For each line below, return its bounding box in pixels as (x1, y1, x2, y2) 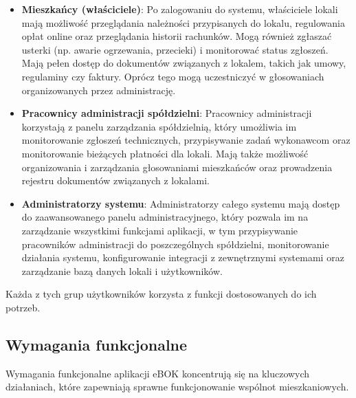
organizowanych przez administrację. (21, 82, 176, 97)
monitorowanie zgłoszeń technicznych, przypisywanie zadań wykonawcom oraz (21, 133, 351, 147)
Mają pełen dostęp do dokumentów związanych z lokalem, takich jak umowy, (21, 56, 346, 70)
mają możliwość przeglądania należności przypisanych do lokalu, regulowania (21, 15, 345, 30)
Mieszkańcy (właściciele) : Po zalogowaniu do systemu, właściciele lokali (21, 2, 338, 16)
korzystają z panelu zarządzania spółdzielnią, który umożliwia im (21, 119, 297, 133)
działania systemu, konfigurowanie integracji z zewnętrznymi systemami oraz (21, 250, 344, 265)
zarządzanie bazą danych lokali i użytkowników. (21, 263, 223, 278)
